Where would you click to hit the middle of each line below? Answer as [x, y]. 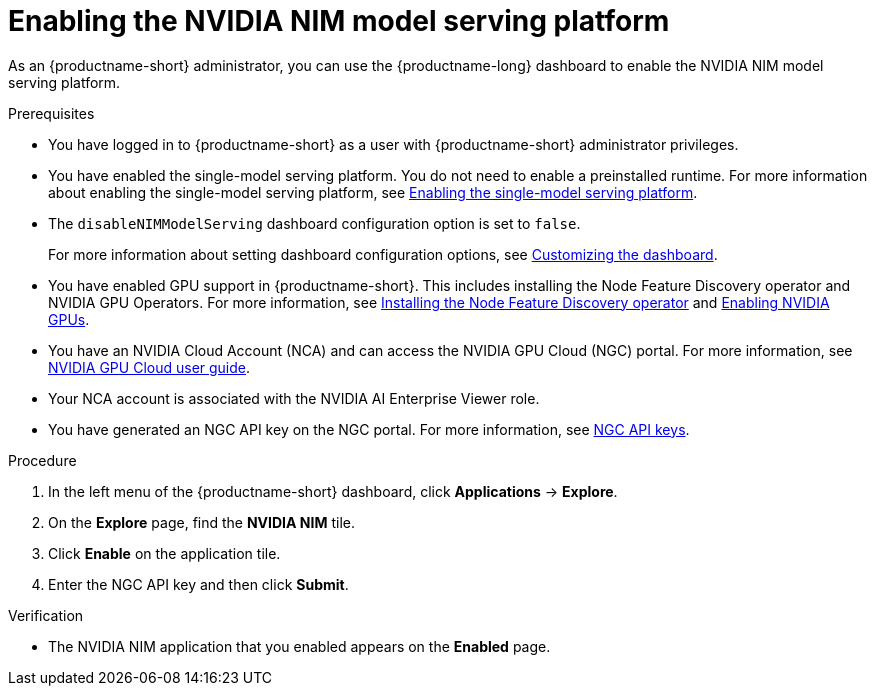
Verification [46, 615]
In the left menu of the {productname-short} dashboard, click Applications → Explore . [333, 491]
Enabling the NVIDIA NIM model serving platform [339, 21]
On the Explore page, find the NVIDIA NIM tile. [201, 522]
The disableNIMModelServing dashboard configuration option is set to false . [314, 223]
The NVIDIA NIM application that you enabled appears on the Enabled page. [299, 646]
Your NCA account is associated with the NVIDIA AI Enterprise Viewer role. [294, 398]
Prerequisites [51, 113]
